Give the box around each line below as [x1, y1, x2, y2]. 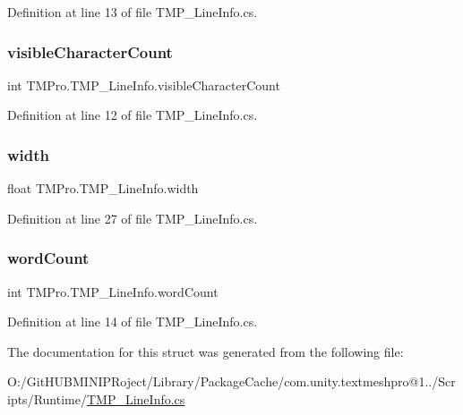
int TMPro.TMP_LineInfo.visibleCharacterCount [7, 75, 280, 94]
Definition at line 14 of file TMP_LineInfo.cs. [7, 312, 258, 331]
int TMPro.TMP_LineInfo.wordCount [7, 282, 219, 301]
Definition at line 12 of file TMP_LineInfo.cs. [7, 106, 258, 124]
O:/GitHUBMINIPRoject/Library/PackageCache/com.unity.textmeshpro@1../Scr [7, 372, 456, 391]
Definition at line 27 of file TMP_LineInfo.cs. [7, 208, 258, 227]
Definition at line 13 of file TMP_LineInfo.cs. [7, 3, 258, 21]
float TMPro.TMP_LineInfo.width [7, 179, 199, 198]
